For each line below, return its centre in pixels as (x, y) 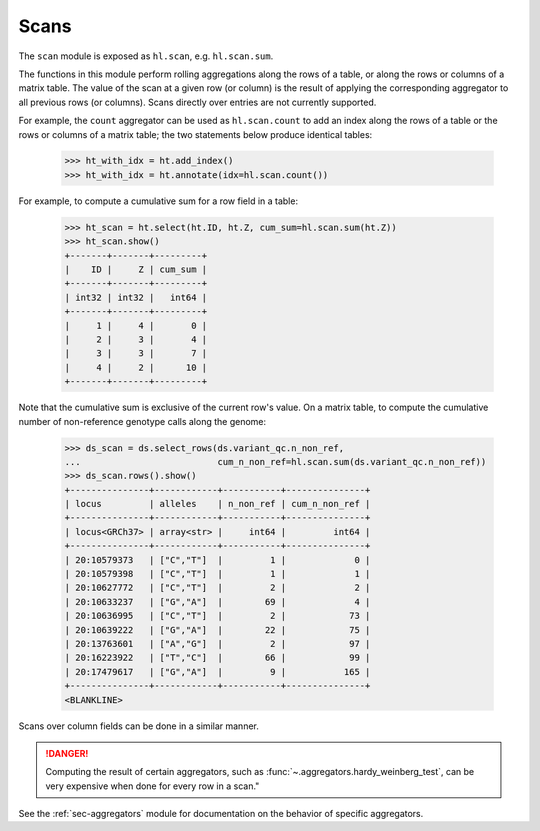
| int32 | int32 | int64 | (136, 297)
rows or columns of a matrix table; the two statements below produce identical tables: (195, 134)
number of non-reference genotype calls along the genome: (142, 421)
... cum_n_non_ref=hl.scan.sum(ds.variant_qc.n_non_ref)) (275, 461)
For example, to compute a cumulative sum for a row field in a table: (158, 201)
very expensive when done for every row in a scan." (152, 786)
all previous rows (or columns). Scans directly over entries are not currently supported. (197, 102)
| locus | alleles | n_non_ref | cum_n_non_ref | (217, 504)
